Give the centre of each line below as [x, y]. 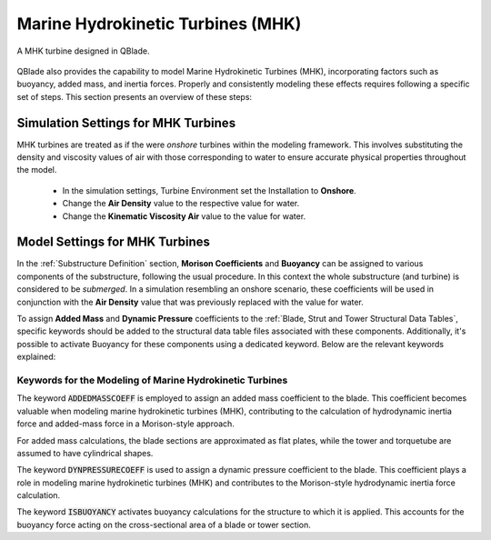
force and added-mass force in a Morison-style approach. [126, 424]
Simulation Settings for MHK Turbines [126, 123]
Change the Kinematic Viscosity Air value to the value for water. [184, 216]
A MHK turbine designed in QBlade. [83, 51]
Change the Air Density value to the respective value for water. [181, 204]
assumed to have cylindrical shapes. [85, 453]
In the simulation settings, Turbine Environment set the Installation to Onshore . [209, 190]
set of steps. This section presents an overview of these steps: [135, 96]
